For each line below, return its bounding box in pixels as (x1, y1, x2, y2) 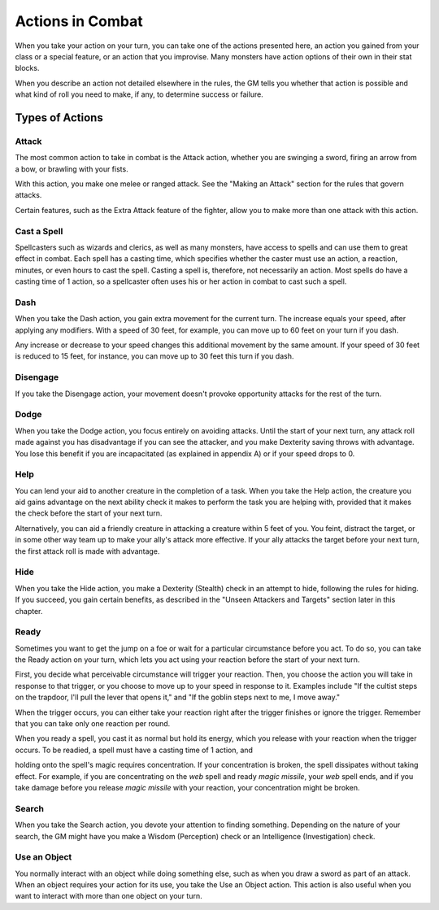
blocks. (15, 63, 40, 73)
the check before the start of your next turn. (15, 508, 163, 518)
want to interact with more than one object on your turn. (15, 891, 202, 901)
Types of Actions (15, 111, 103, 124)
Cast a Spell (15, 225, 63, 237)
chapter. (15, 606, 43, 616)
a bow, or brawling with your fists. (15, 163, 129, 174)
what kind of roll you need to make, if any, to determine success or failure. (15, 89, 263, 99)
